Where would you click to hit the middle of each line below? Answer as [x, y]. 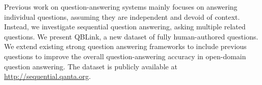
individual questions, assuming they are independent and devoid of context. [122, 16]
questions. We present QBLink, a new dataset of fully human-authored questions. [131, 36]
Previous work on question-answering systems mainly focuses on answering [121, 7]
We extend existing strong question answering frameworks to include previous [125, 46]
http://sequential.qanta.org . [48, 76]
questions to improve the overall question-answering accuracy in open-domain [125, 56]
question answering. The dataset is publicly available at [91, 66]
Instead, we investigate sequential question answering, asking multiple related [125, 27]
